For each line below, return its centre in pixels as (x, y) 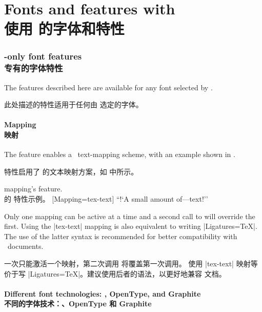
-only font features (43, 56)
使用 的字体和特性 (64, 28)
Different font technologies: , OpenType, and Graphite (103, 293)
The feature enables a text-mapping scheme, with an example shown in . (120, 154)
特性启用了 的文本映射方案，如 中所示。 (71, 171)
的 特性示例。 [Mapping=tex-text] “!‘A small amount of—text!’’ (106, 199)
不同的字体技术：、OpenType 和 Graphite (78, 304)
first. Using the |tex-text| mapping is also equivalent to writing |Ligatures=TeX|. (131, 226)
